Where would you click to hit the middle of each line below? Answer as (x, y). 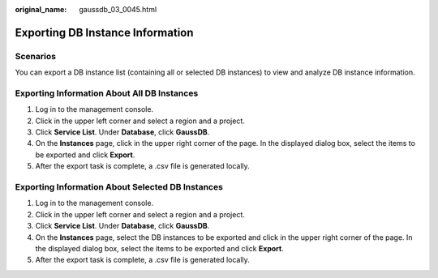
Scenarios (36, 56)
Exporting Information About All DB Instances (107, 93)
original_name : (41, 9)
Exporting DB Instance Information (104, 32)
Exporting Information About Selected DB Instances (119, 187)
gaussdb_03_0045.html (118, 9)
